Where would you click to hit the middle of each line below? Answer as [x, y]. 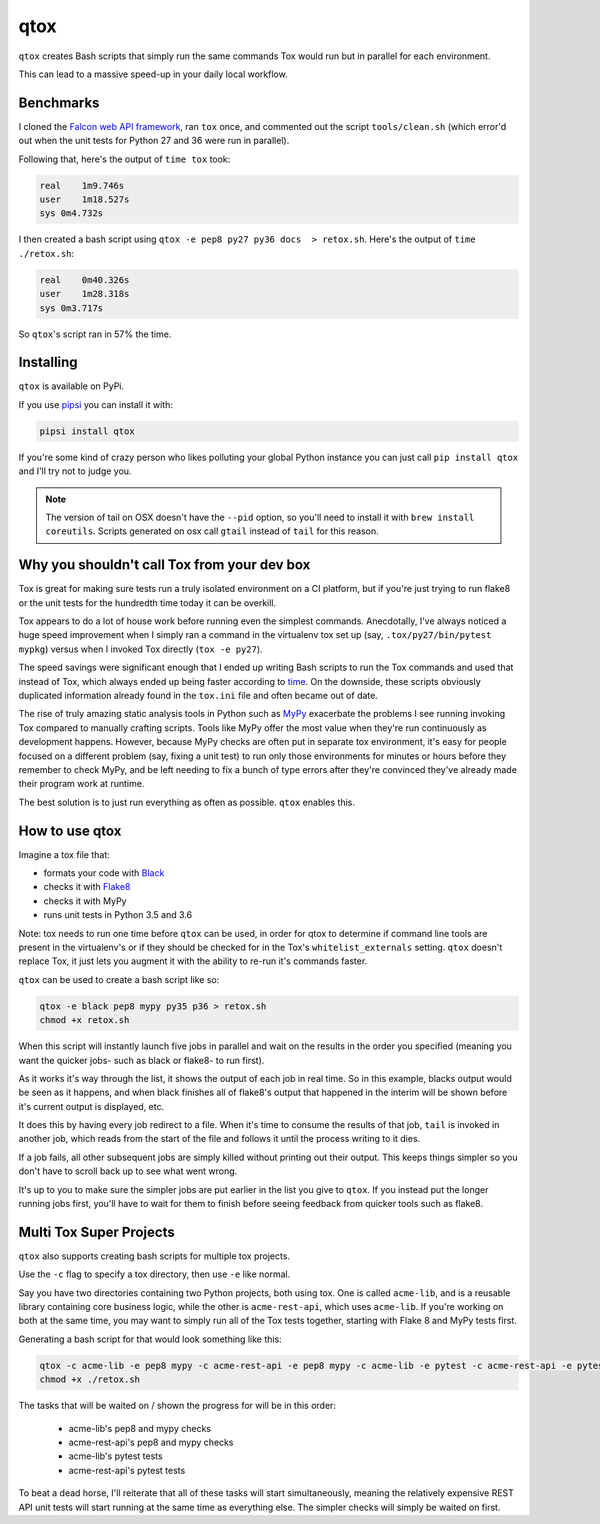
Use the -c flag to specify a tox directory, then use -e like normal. [154, 1274]
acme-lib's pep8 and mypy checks [140, 1428]
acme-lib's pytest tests [116, 1456]
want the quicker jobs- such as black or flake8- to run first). [141, 1060]
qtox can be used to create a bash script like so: [119, 979]
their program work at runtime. [81, 784]
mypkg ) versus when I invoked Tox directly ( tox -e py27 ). [141, 649]
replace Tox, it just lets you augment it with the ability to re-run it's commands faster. [193, 961]
